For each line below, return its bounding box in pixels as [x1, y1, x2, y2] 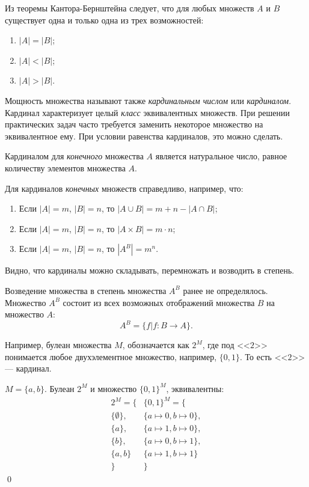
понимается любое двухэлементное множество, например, [5, 350, 217, 363]
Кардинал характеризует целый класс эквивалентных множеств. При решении [5, 106, 290, 118]
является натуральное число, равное [155, 150, 287, 162]
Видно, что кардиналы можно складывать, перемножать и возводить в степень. [5, 264, 295, 277]
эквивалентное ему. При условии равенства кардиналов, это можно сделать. [5, 129, 283, 142]
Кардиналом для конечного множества [5, 150, 144, 162]
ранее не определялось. [183, 284, 268, 296]
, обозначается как [122, 338, 189, 351]
